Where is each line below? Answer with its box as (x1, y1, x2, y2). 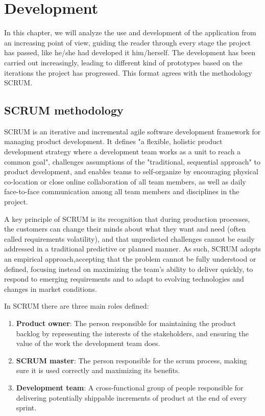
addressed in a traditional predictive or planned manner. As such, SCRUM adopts (4, 243, 261, 254)
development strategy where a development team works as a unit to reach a (4, 146, 241, 157)
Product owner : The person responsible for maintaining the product (16, 317, 236, 328)
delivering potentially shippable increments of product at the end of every (16, 392, 247, 403)
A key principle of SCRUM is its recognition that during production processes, (4, 213, 250, 224)
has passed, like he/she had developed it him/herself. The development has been (4, 47, 256, 58)
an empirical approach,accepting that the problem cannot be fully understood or (4, 253, 256, 264)
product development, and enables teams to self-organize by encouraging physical (4, 166, 258, 177)
